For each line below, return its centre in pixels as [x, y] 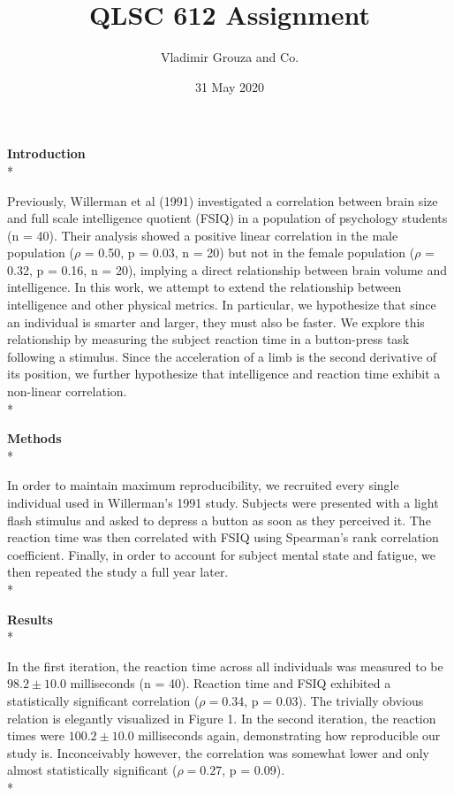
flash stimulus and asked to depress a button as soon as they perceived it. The [219, 520]
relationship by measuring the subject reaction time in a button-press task [208, 339]
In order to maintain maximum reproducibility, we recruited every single [203, 485]
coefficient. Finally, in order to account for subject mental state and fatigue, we [222, 554]
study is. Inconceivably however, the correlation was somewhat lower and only [218, 752]
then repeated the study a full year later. [118, 572]
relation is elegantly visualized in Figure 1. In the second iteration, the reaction [222, 718]
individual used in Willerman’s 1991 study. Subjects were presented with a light [223, 502]
